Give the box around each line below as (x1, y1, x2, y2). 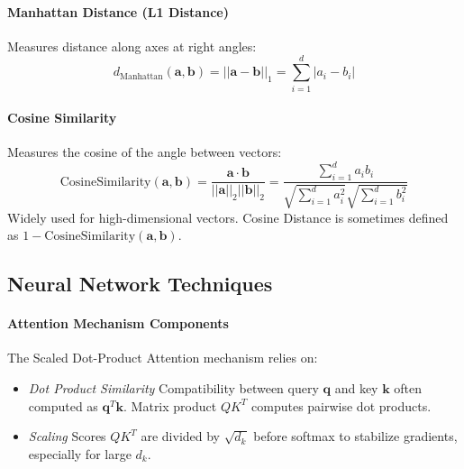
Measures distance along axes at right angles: (7, 36, 257, 55)
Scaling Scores (28, 427, 106, 446)
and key (334, 378, 378, 397)
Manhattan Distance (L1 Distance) (7, 2, 229, 21)
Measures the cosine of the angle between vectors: (7, 143, 282, 161)
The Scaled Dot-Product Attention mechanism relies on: (7, 348, 318, 367)
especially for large (28, 444, 132, 463)
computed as (28, 396, 98, 415)
